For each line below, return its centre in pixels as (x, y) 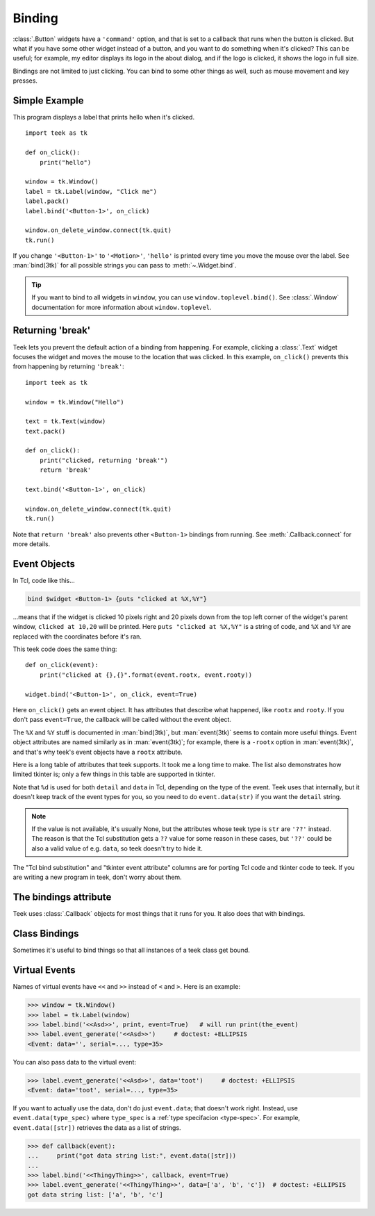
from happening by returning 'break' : (68, 367)
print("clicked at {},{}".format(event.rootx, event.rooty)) (146, 675)
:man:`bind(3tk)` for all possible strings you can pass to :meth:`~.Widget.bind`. (125, 265)
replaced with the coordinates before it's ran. (77, 636)
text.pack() (45, 431)
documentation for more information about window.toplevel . (122, 307)
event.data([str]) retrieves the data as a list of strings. (97, 1127)
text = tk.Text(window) (66, 421)
